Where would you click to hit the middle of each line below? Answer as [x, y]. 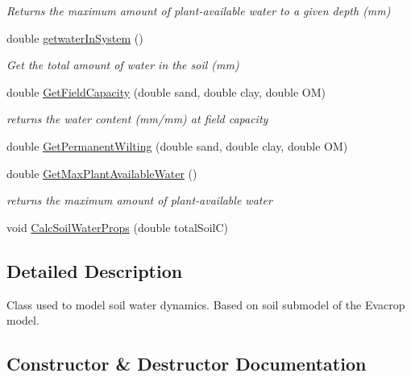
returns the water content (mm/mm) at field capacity [137, 119]
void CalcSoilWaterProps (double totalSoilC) [117, 227]
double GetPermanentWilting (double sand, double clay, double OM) [177, 145]
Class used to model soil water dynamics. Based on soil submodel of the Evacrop [206, 304]
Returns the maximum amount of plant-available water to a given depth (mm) [199, 10]
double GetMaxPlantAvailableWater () [102, 173]
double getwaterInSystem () [75, 37]
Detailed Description [95, 270]
